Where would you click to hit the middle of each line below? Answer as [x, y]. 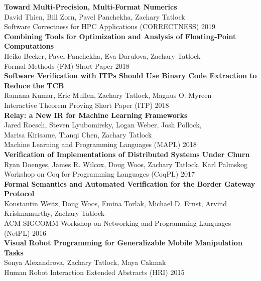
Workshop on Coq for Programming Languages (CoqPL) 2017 [99, 174]
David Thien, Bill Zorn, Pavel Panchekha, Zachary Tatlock [95, 16]
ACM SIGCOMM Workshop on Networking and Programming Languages [118, 223]
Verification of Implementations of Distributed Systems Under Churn [127, 154]
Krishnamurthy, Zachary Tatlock [54, 213]
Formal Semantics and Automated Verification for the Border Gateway [130, 183]
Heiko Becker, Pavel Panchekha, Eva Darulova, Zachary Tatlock [102, 55]
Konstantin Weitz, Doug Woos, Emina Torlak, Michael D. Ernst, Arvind [116, 203]
